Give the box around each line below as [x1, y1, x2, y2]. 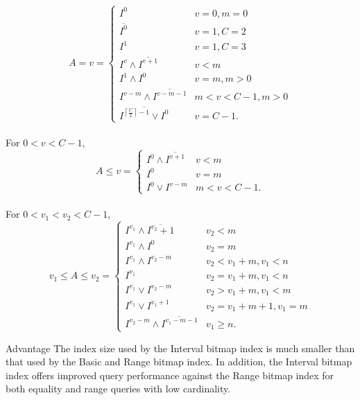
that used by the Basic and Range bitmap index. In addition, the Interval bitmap [6, 354, 352, 369]
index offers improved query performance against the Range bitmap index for [6, 367, 334, 382]
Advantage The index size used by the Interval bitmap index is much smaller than [6, 340, 355, 355]
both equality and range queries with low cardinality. [6, 381, 231, 396]
